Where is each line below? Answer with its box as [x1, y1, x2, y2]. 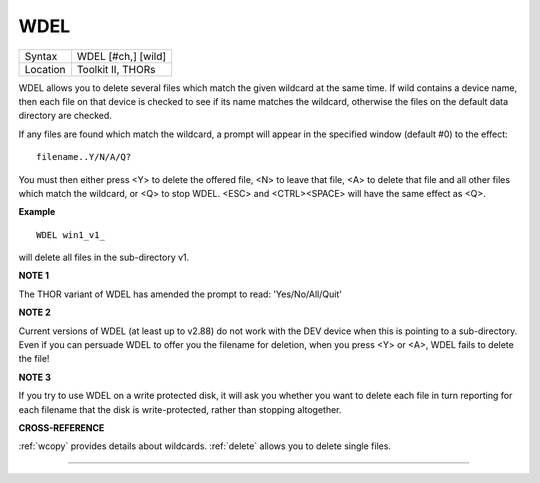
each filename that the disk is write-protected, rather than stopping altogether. [18, 403, 342, 415]
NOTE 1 [18, 270, 50, 282]
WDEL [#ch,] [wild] [76, 49, 167, 63]
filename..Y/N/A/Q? [36, 151, 132, 163]
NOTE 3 [18, 371, 52, 383]
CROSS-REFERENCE [18, 421, 105, 434]
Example [18, 206, 56, 218]
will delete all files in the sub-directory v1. [18, 251, 190, 264]
